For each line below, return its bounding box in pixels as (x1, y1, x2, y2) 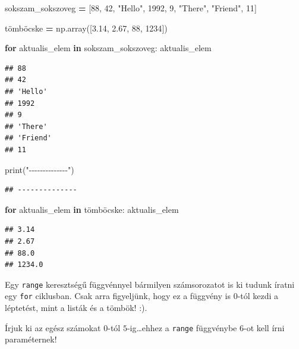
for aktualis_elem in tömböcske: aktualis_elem (5, 203, 179, 215)
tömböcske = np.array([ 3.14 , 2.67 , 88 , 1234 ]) (5, 21, 168, 34)
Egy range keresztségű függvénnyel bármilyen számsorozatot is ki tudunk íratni (5, 278, 295, 290)
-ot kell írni (243, 321, 285, 334)
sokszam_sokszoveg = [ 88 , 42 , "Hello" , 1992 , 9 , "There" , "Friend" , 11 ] (5, 2, 257, 14)
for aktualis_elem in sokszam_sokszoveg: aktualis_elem (5, 42, 212, 54)
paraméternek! (5, 333, 57, 345)
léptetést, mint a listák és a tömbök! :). (5, 301, 147, 313)
